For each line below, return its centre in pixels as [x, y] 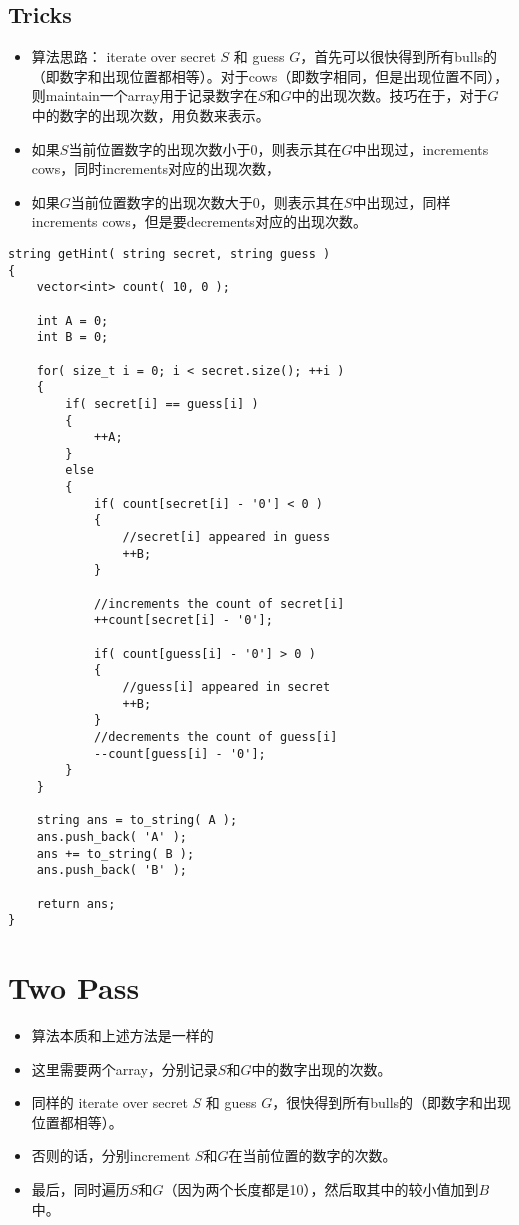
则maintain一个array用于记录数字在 [144, 95]
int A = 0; [72, 320]
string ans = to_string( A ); [137, 820]
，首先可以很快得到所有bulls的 [399, 56]
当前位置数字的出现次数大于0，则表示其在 [207, 201]
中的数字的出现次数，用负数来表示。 [150, 114]
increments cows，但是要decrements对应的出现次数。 [199, 221]
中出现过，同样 [401, 201]
